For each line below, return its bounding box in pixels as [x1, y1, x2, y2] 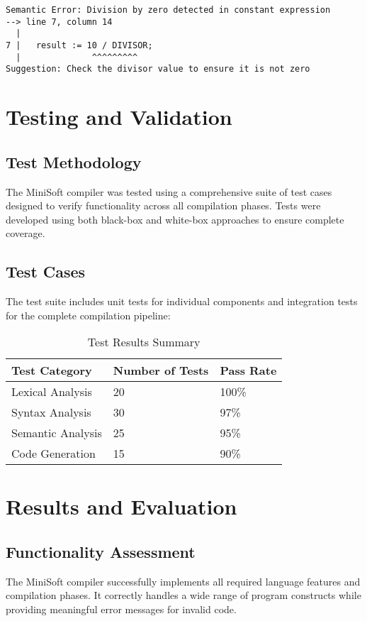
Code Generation [11, 445, 96, 462]
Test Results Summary [87, 334, 201, 351]
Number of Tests [113, 362, 209, 379]
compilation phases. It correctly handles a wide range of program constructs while [6, 588, 361, 603]
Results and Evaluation [6, 492, 237, 521]
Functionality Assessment [6, 541, 196, 563]
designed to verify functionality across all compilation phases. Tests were [6, 198, 321, 213]
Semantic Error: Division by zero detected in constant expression [6, 5, 331, 15]
